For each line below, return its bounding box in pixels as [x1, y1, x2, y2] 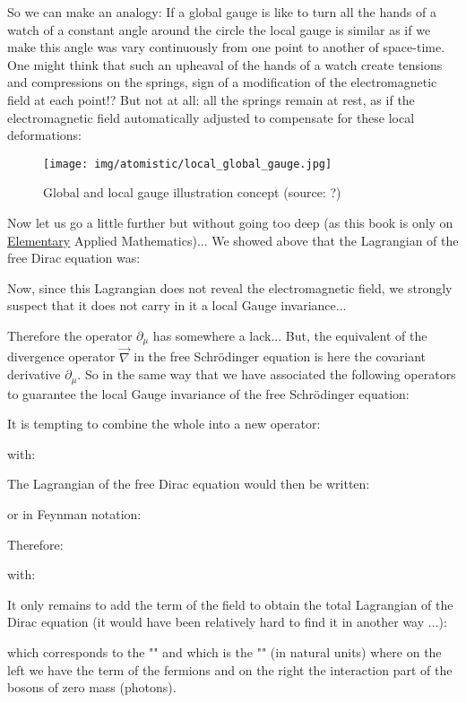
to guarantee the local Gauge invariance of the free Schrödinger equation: [7, 384, 410, 403]
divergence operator [7, 347, 116, 366]
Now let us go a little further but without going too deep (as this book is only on [7, 213, 453, 231]
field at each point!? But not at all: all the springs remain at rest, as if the [7, 90, 415, 108]
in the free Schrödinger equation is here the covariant [134, 347, 427, 366]
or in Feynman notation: [7, 505, 142, 524]
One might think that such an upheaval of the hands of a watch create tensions [7, 55, 443, 74]
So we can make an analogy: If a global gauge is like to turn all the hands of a [7, 3, 436, 21]
